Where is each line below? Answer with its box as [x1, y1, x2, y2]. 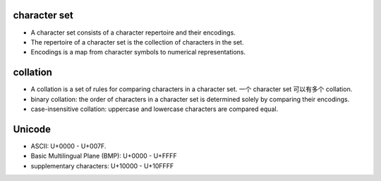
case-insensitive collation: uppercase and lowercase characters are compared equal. [30, 105, 279, 113]
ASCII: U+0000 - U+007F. [30, 141, 107, 150]
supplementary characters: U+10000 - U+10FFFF [30, 161, 174, 170]
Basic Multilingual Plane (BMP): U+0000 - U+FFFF [30, 152, 177, 160]
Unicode [13, 123, 52, 135]
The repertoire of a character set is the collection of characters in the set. [30, 37, 244, 46]
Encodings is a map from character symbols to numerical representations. [30, 48, 246, 57]
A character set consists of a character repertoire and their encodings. [30, 28, 236, 37]
